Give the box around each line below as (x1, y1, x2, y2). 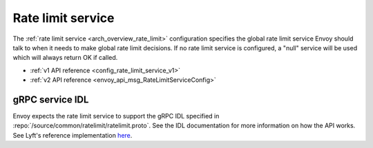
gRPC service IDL (12, 94, 89, 105)
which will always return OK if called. (12, 54, 118, 62)
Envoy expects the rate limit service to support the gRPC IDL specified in (12, 112, 220, 120)
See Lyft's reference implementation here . (12, 131, 133, 139)
